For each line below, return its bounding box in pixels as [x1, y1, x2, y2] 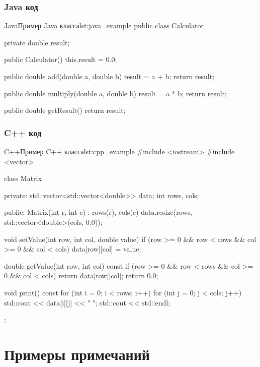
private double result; [4, 37, 70, 47]
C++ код [4, 126, 42, 139]
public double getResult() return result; [4, 105, 126, 115]
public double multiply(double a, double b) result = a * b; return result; [4, 88, 227, 98]
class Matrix [4, 173, 42, 183]
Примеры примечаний [4, 343, 150, 364]
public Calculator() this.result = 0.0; [4, 54, 117, 65]
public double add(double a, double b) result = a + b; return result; [4, 71, 215, 81]
